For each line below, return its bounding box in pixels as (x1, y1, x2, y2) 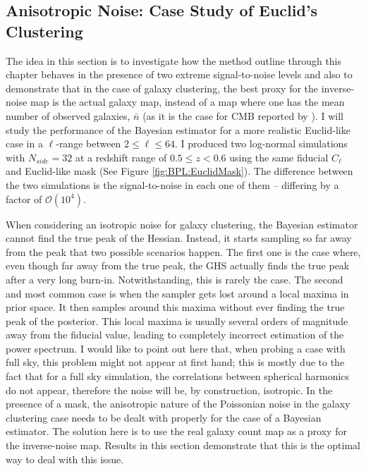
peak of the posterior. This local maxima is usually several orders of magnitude (6, 313, 348, 328)
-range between (56, 136, 121, 151)
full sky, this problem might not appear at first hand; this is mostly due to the (6, 355, 345, 369)
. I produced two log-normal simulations (174, 136, 348, 151)
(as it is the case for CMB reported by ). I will (142, 108, 343, 123)
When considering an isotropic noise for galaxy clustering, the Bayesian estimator (6, 216, 358, 231)
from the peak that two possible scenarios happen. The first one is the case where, (6, 244, 361, 259)
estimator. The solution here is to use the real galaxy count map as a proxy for (6, 424, 347, 439)
